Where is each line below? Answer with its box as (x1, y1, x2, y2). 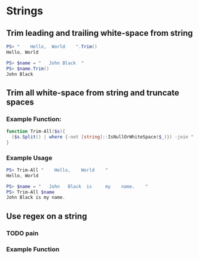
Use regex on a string (6, 211, 87, 221)
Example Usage (6, 153, 53, 162)
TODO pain (6, 229, 39, 237)
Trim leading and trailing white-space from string (6, 28, 193, 38)
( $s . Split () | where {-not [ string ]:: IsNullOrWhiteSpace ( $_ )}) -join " (11, 134, 194, 140)
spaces (6, 97, 35, 107)
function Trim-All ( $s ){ (6, 128, 66, 135)
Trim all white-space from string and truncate (6, 88, 179, 98)
